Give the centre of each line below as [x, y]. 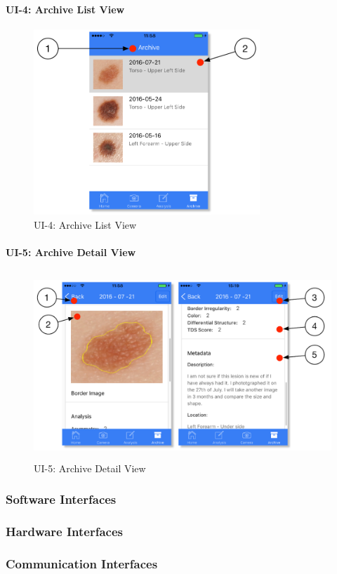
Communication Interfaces [82, 563]
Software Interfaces [61, 499]
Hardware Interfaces [64, 531]
